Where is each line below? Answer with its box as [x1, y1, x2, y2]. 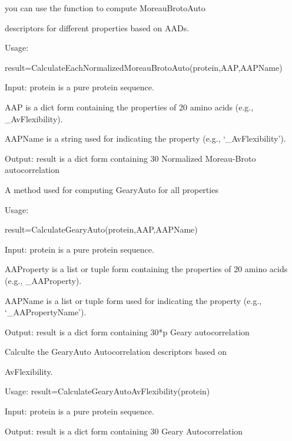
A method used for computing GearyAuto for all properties [5, 183, 218, 195]
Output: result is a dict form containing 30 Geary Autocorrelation [5, 424, 243, 437]
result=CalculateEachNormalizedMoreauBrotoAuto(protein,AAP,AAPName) [5, 61, 283, 73]
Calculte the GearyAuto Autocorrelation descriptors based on [5, 345, 227, 358]
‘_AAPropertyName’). [5, 306, 87, 318]
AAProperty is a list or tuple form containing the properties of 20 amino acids [5, 263, 288, 275]
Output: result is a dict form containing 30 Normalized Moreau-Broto [5, 152, 256, 164]
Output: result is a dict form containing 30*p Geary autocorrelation [5, 325, 250, 338]
